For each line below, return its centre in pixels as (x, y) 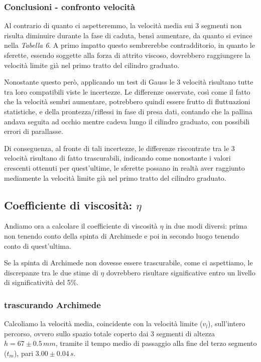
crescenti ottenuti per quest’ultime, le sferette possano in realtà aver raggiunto (124, 167)
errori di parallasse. (34, 131)
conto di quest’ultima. (38, 245)
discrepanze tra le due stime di (51, 272)
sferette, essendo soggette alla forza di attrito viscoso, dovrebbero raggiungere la (127, 55)
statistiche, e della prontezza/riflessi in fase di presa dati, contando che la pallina (128, 111)
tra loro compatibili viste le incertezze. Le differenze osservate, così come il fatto (127, 91)
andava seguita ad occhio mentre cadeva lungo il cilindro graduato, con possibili (127, 121)
